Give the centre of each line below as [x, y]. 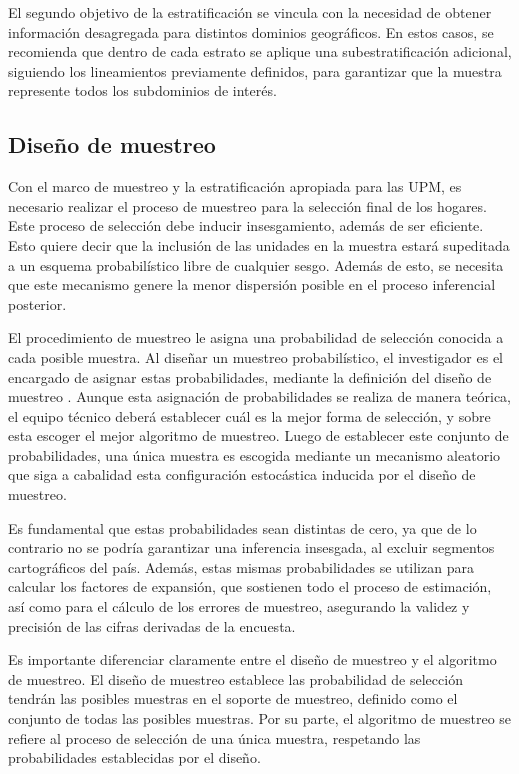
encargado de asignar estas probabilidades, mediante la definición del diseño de [250, 376]
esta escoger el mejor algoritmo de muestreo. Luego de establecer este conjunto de [258, 435]
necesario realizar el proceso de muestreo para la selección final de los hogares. [247, 205]
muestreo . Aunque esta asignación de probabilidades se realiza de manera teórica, [260, 396]
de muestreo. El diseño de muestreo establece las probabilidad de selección [235, 678]
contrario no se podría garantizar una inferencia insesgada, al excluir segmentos [251, 547]
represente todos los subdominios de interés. [142, 90]
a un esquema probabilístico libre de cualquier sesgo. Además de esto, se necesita [256, 264]
